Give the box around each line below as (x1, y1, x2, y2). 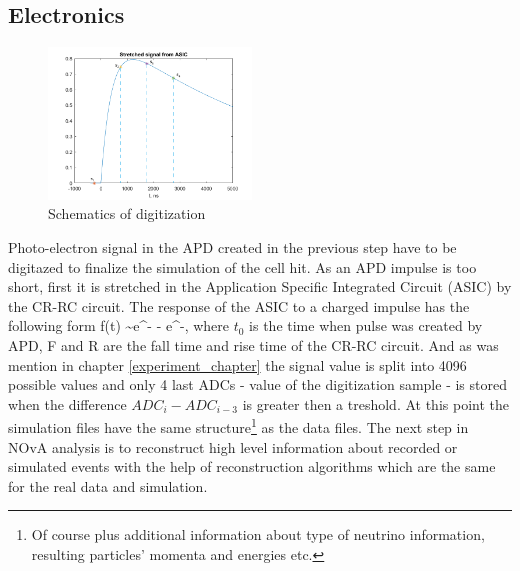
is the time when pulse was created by (249, 315, 483, 336)
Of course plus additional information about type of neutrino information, (31, 524, 485, 545)
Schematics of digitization (48, 203, 206, 224)
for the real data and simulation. (8, 475, 208, 496)
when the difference (8, 393, 127, 414)
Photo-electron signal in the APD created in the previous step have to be (8, 237, 457, 258)
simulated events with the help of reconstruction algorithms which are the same (8, 456, 496, 477)
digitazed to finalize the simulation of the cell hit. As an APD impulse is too (8, 256, 477, 277)
